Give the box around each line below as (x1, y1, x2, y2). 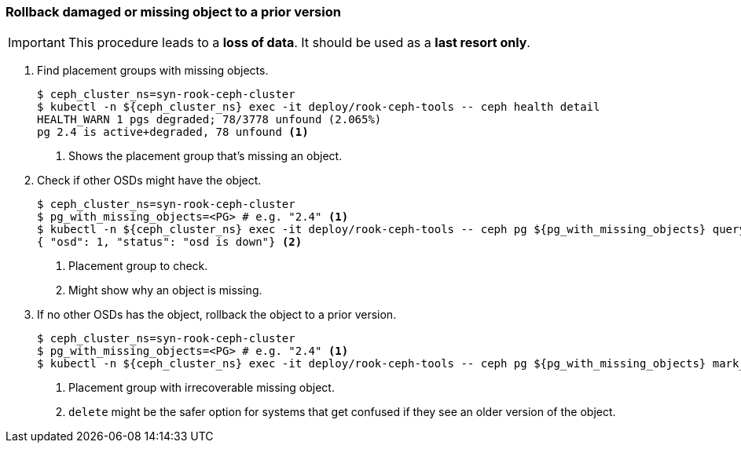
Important (8, 35, 65, 51)
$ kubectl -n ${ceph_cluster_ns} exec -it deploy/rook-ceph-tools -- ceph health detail (37, 100, 600, 114)
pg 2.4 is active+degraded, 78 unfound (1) (37, 126, 309, 139)
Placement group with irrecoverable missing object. (68, 381, 335, 395)
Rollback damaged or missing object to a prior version (6, 4, 341, 20)
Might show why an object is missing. (68, 283, 262, 298)
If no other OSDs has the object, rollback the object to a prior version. (37, 308, 397, 322)
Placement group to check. (68, 259, 208, 273)
